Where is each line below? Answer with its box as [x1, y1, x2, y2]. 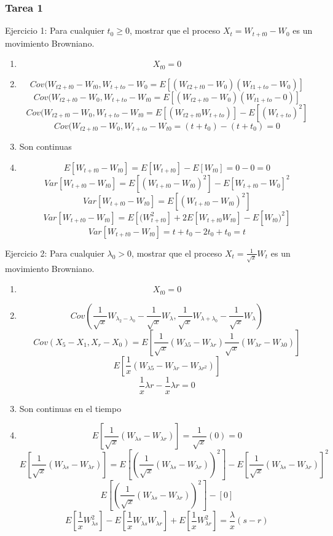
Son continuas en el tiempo [19, 402, 122, 414]
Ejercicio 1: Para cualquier [5, 24, 104, 37]
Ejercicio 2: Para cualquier [5, 246, 104, 259]
